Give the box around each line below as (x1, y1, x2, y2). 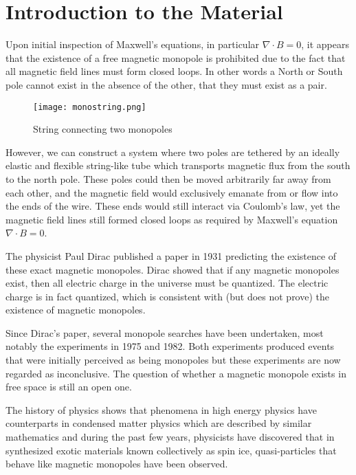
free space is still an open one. (5, 379, 132, 394)
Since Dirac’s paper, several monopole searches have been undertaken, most (5, 325, 324, 340)
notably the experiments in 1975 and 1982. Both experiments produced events (5, 339, 335, 353)
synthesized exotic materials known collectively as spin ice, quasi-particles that (5, 443, 337, 457)
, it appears (301, 37, 349, 52)
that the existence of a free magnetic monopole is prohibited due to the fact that (5, 50, 346, 65)
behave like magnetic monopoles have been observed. (5, 456, 228, 471)
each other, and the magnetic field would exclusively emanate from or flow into (5, 185, 338, 199)
